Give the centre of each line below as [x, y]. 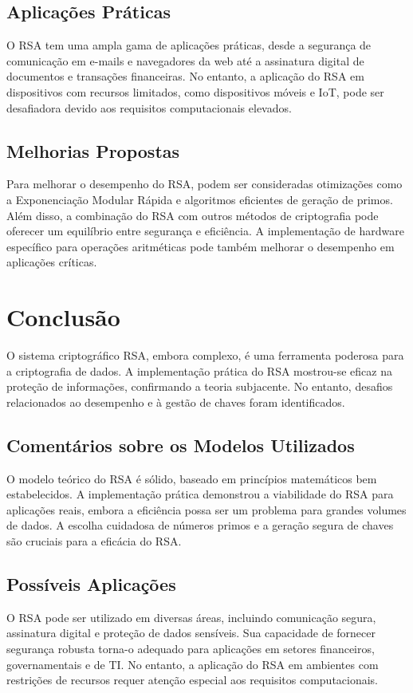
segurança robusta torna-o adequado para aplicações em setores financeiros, [191, 648]
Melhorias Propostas [93, 150]
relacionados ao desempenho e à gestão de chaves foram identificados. [176, 402]
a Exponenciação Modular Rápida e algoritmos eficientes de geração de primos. [200, 199]
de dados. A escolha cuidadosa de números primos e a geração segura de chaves [200, 525]
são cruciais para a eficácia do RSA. [94, 541]
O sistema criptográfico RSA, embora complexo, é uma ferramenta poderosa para [205, 355]
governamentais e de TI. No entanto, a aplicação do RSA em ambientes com [193, 664]
